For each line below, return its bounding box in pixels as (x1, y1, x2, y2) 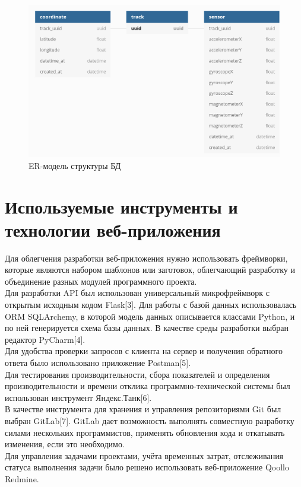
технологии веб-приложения (5, 217, 221, 241)
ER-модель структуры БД (28, 159, 121, 171)
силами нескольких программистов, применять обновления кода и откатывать (5, 426, 285, 438)
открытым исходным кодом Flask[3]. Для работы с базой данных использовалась (5, 298, 297, 310)
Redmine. (5, 472, 39, 485)
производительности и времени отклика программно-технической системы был (5, 380, 290, 392)
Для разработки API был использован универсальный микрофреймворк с (5, 287, 270, 299)
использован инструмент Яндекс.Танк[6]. (5, 391, 152, 403)
